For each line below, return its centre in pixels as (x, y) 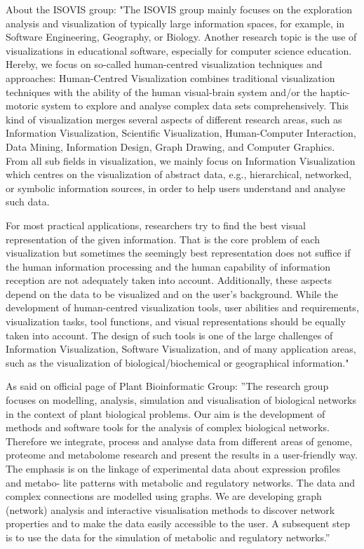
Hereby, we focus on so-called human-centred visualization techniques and (164, 64)
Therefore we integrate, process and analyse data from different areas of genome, (179, 441)
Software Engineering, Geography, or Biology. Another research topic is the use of (181, 37)
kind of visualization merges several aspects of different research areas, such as (174, 119)
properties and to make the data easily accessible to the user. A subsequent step (178, 523)
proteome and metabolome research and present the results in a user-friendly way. (182, 455)
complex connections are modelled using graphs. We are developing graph (164, 496)
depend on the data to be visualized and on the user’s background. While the (172, 293)
